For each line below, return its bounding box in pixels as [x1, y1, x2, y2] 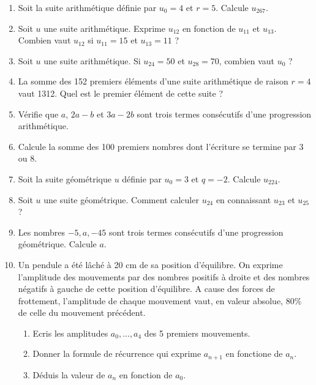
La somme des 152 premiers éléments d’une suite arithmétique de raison [18, 75, 288, 88]
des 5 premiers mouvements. [144, 326, 250, 339]
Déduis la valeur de [32, 368, 105, 381]
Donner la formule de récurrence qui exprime [32, 347, 201, 360]
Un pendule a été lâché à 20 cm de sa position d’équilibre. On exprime [18, 258, 283, 271]
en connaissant [216, 193, 271, 206]
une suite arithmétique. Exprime [43, 21, 165, 34]
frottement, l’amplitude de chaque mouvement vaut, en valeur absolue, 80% [18, 294, 302, 307]
